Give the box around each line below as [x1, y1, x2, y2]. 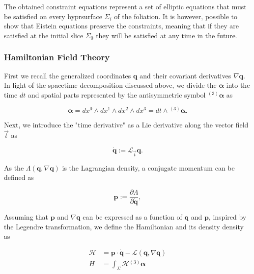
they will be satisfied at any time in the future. [96, 30, 237, 40]
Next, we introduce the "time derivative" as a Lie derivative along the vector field [4, 120, 249, 130]
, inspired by [208, 212, 247, 222]
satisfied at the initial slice [4, 30, 84, 40]
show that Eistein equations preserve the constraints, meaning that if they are [4, 21, 239, 31]
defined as [4, 172, 34, 182]
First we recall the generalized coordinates [4, 70, 131, 80]
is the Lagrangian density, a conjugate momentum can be [62, 162, 235, 173]
